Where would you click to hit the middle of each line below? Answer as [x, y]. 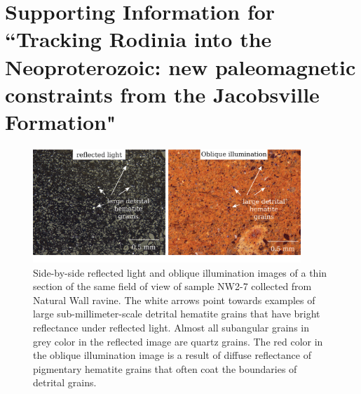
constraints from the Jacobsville [162, 94]
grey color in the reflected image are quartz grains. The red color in [178, 341]
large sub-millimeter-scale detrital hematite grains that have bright [177, 314]
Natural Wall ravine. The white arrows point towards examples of [174, 300]
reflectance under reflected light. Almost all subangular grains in [171, 327]
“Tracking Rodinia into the [138, 39]
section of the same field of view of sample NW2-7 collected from [172, 286]
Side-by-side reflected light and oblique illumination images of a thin [180, 272]
